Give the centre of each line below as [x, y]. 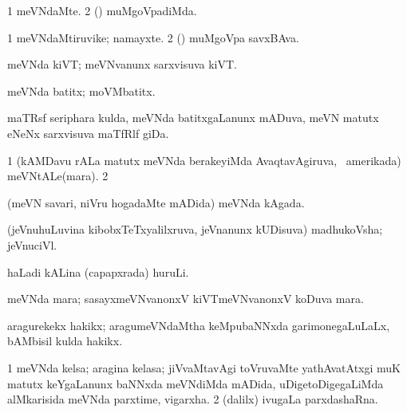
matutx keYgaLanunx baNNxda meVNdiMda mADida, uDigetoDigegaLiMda [196, 383]
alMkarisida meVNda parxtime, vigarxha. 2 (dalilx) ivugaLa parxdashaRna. [193, 399]
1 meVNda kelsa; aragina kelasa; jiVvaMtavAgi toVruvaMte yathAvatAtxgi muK [204, 367]
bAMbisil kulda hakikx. [65, 341]
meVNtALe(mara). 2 [58, 176]
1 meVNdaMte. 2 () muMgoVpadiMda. [102, 10]
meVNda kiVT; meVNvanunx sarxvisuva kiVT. [122, 64]
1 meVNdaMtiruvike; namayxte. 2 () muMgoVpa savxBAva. [153, 37]
